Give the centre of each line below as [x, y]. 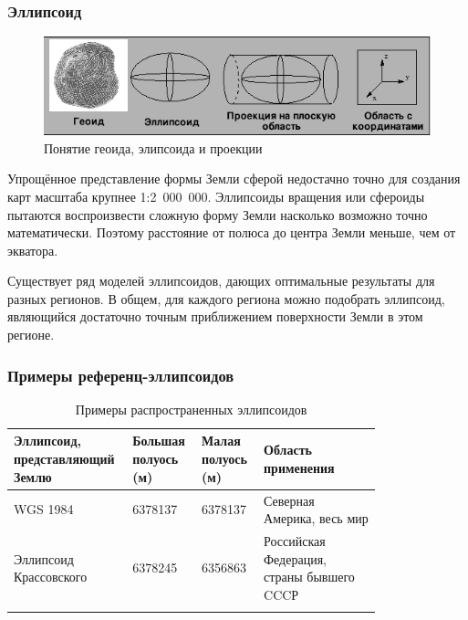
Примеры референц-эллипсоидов [121, 375]
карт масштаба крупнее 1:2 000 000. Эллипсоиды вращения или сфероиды [216, 196]
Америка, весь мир [316, 518]
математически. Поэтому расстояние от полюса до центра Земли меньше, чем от [232, 232]
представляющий [64, 459]
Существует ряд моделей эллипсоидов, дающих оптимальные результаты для [221, 281]
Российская [295, 540]
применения [299, 467]
